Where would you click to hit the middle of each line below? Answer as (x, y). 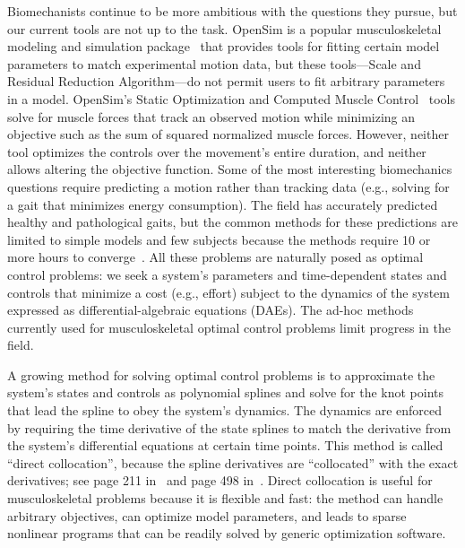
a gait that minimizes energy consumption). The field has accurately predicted (223, 204)
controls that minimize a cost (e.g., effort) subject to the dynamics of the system (228, 292)
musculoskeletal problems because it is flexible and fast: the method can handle (225, 498)
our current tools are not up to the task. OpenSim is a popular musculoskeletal (224, 28)
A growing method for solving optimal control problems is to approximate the (221, 374)
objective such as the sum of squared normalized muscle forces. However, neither (228, 134)
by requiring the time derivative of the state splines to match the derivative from (229, 427)
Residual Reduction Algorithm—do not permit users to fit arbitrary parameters (226, 81)
